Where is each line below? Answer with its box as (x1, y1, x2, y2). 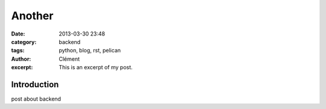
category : (11, 38, 37, 45)
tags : (11, 47, 25, 54)
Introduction (11, 79, 59, 90)
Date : (11, 30, 25, 37)
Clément (59, 55, 80, 63)
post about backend (11, 95, 62, 102)
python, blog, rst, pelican (59, 47, 121, 54)
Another (11, 9, 54, 22)
